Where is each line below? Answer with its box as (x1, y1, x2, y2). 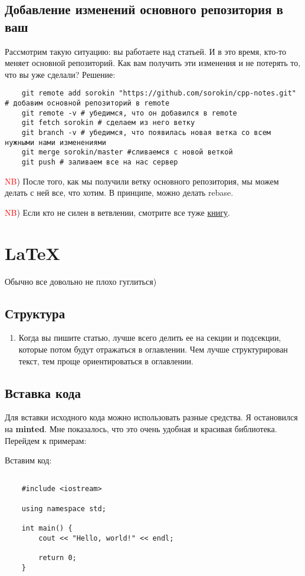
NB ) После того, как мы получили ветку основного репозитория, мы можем (5, 175, 279, 187)
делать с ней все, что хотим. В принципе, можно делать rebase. (5, 186, 234, 199)
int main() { (21, 524, 73, 532)
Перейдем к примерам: (5, 434, 87, 446)
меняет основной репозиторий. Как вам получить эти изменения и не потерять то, (5, 57, 301, 69)
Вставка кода (5, 383, 81, 401)
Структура (5, 304, 65, 322)
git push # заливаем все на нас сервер (21, 157, 178, 166)
